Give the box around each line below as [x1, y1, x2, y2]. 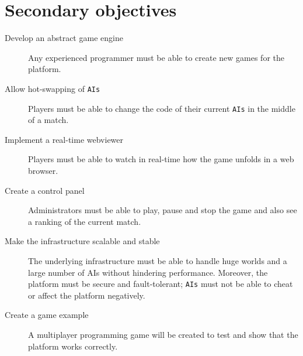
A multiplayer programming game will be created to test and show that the [28, 328, 298, 340]
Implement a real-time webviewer [5, 133, 124, 145]
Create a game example [5, 309, 89, 321]
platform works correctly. [28, 340, 118, 352]
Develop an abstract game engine [5, 32, 123, 44]
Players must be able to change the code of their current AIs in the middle [28, 102, 295, 114]
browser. [28, 165, 58, 176]
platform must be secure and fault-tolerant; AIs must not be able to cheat [28, 278, 293, 290]
